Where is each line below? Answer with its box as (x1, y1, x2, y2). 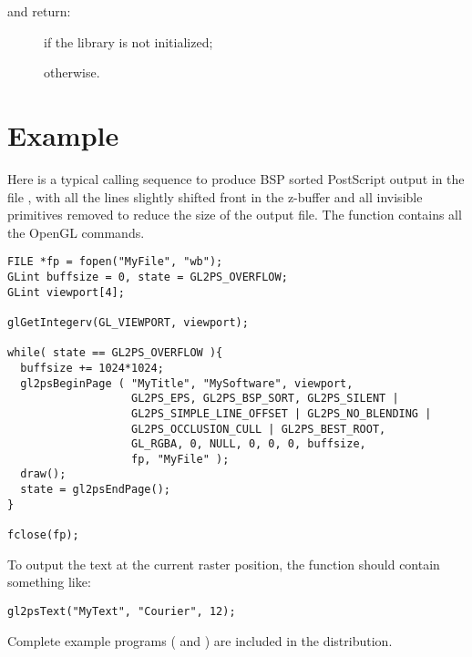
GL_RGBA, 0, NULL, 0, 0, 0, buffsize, (131, 437, 366, 451)
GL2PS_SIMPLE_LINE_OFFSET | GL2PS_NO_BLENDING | (131, 406, 432, 420)
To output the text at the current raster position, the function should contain (7, 554, 440, 573)
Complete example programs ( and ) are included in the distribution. (7, 631, 393, 650)
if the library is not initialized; (44, 32, 213, 51)
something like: (7, 572, 91, 591)
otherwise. (44, 63, 100, 82)
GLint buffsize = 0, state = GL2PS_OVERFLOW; (7, 270, 288, 283)
